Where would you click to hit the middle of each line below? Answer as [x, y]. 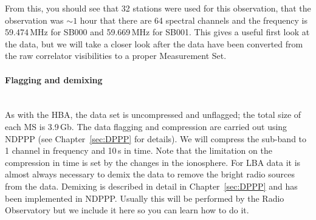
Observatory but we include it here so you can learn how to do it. [127, 210]
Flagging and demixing [54, 79]
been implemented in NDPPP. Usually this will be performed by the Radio [145, 198]
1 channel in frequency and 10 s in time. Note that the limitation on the [139, 150]
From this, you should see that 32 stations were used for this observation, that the [158, 8]
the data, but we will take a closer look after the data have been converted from [154, 43]
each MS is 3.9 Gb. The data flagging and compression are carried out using [146, 126]
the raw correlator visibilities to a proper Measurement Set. [116, 56]
